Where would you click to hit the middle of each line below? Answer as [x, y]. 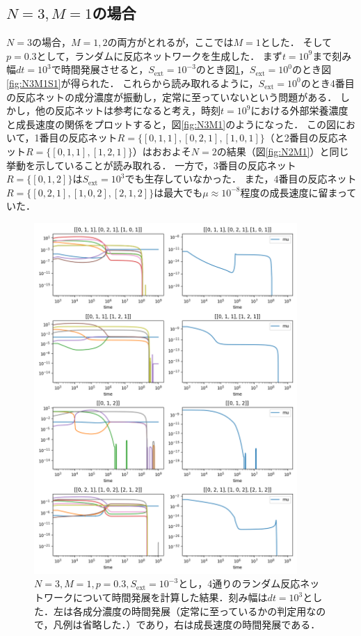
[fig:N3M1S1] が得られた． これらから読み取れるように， [133, 83]
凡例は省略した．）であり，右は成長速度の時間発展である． [187, 625]
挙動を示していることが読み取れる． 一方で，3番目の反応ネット [151, 165]
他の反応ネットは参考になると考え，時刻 [128, 110]
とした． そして [296, 42]
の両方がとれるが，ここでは [170, 42]
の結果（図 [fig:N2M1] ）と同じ [283, 151]
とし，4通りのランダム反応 [239, 583]
